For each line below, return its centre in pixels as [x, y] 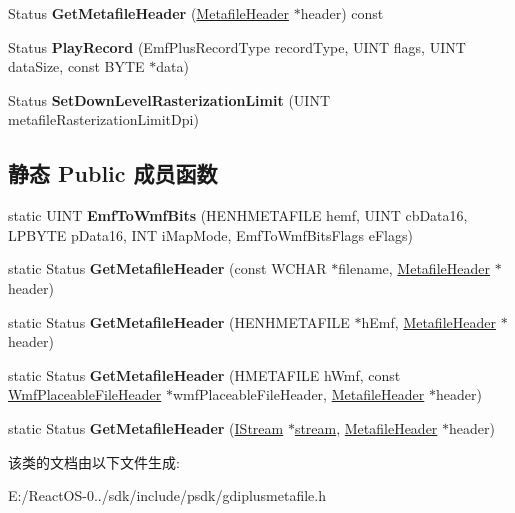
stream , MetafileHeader [366, 427]
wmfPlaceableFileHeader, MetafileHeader [298, 394]
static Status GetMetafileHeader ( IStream [146, 427]
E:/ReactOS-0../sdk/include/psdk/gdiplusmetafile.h [167, 495]
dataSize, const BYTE [76, 66]
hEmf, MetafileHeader [428, 321]
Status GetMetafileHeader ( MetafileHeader [148, 13]
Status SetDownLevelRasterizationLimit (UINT [169, 99]
